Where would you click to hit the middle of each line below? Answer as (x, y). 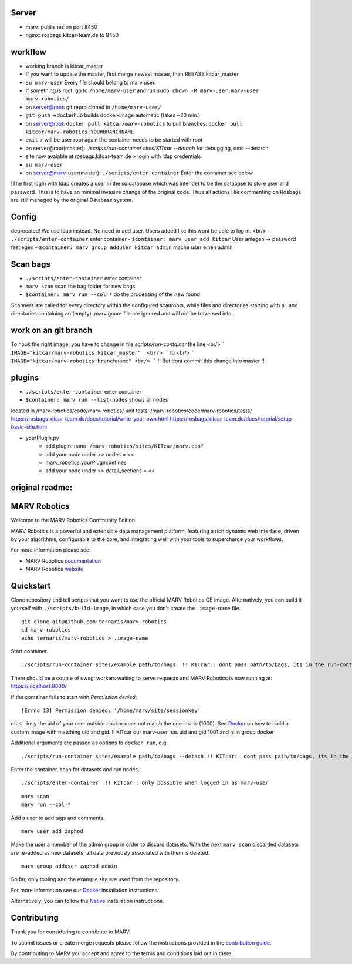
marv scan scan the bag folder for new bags (80, 286)
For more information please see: (51, 550)
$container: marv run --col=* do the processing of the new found (113, 294)
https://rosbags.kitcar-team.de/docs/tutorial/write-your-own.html (90, 419)
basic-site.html (29, 427)
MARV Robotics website (55, 569)
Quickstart (31, 586)
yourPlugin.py (42, 438)
